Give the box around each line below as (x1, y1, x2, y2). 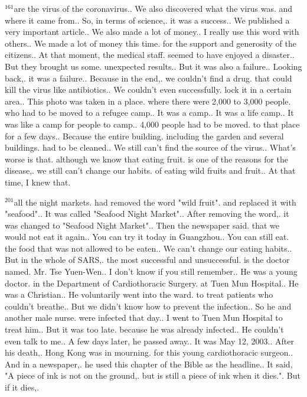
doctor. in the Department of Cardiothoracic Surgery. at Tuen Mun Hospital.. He (5, 276, 299, 289)
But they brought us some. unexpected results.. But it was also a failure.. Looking (5, 60, 302, 72)
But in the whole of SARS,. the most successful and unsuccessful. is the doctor (5, 253, 290, 266)
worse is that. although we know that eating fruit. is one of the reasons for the (5, 152, 289, 165)
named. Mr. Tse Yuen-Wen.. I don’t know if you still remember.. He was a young (5, 265, 298, 278)
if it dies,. (5, 381, 40, 393)
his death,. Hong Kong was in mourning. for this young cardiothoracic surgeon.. (5, 346, 293, 359)
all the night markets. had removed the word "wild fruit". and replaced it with (14, 196, 296, 208)
